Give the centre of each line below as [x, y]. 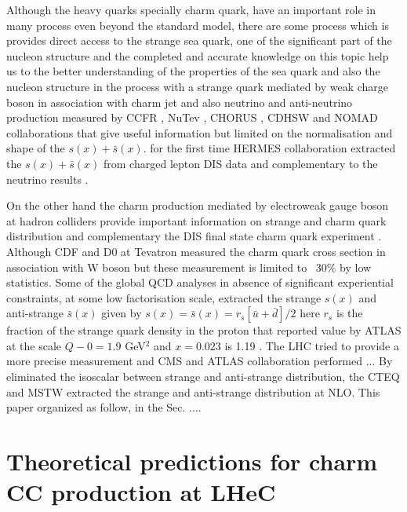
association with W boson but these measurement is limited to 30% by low [189, 267]
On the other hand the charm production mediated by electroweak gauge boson [198, 205]
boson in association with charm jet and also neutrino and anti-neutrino [180, 102]
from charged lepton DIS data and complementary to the [241, 163]
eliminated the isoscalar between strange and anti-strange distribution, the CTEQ [203, 377]
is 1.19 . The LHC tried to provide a [312, 345]
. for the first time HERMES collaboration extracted [269, 148]
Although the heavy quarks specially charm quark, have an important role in [191, 9]
